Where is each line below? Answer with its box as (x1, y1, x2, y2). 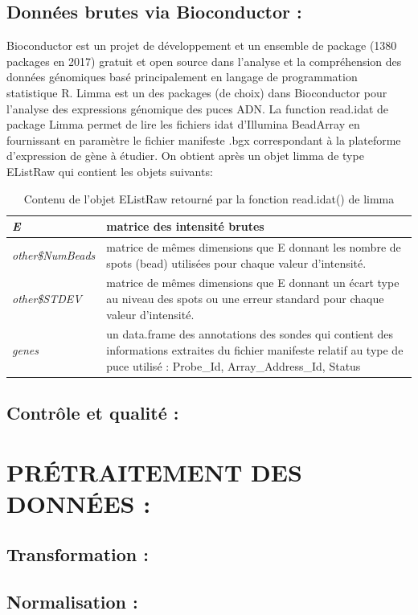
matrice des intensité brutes (106, 218, 264, 235)
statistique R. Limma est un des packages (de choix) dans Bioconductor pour (6, 84, 387, 100)
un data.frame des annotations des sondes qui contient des (106, 326, 394, 342)
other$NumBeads (12, 246, 96, 263)
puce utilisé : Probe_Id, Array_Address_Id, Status (106, 357, 361, 374)
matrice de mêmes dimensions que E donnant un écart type (106, 274, 400, 291)
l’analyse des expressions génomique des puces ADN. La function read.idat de (6, 100, 389, 117)
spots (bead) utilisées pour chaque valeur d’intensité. (106, 254, 367, 271)
